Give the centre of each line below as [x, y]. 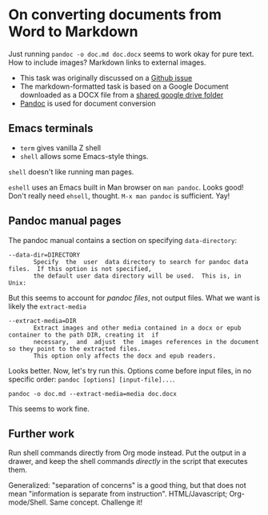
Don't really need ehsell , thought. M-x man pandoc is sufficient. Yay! [119, 196]
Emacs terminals [51, 128]
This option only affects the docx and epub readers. [125, 356]
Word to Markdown [73, 32]
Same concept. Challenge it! [96, 502]
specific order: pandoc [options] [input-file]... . [92, 379]
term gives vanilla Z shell [60, 148]
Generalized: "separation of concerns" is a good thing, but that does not [127, 485]
